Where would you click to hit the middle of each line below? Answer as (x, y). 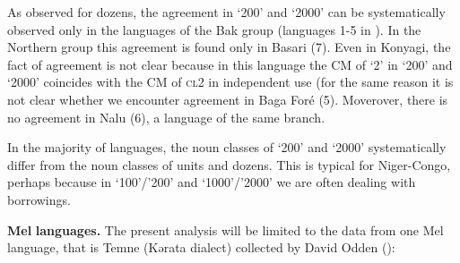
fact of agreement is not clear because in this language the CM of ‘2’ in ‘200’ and (230, 64)
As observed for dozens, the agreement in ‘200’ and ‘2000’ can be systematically (226, 12)
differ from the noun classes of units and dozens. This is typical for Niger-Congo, (229, 164)
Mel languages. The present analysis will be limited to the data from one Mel (226, 229)
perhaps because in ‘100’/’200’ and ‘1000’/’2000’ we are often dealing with (212, 182)
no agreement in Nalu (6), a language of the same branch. (166, 117)
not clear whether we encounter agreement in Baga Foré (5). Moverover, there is (228, 99)
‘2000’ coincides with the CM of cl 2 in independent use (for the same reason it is (230, 82)
